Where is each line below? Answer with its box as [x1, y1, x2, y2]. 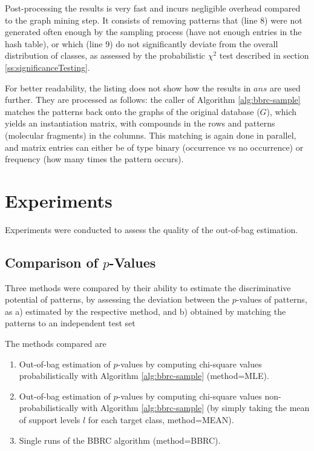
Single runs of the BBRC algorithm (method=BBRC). [19, 433, 221, 446]
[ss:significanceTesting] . [5, 61, 90, 73]
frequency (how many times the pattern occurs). [5, 153, 184, 165]
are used [270, 81, 301, 94]
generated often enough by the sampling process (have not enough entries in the [5, 25, 302, 38]
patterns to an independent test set [5, 317, 136, 329]
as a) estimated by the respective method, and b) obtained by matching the [5, 305, 286, 317]
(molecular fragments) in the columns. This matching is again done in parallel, [5, 128, 296, 141]
